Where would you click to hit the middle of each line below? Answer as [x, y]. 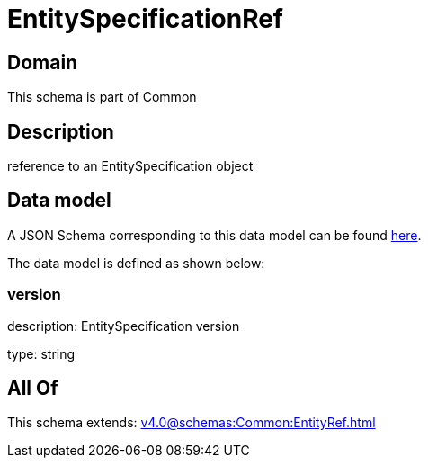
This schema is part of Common [102, 97]
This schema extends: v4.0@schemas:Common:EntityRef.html [192, 423]
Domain [43, 62]
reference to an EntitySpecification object [130, 166]
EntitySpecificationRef [146, 19]
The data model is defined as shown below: [136, 263]
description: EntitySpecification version [124, 326]
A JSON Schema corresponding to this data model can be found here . [214, 235]
